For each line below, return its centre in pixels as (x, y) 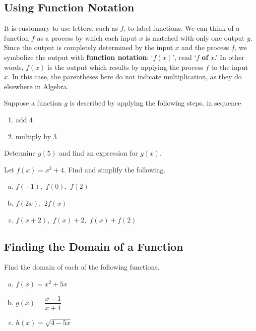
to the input (229, 67)
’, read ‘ (184, 57)
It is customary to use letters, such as (61, 28)
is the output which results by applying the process (126, 67)
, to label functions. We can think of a (182, 28)
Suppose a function (33, 103)
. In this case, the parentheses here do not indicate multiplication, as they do (125, 77)
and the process (205, 47)
